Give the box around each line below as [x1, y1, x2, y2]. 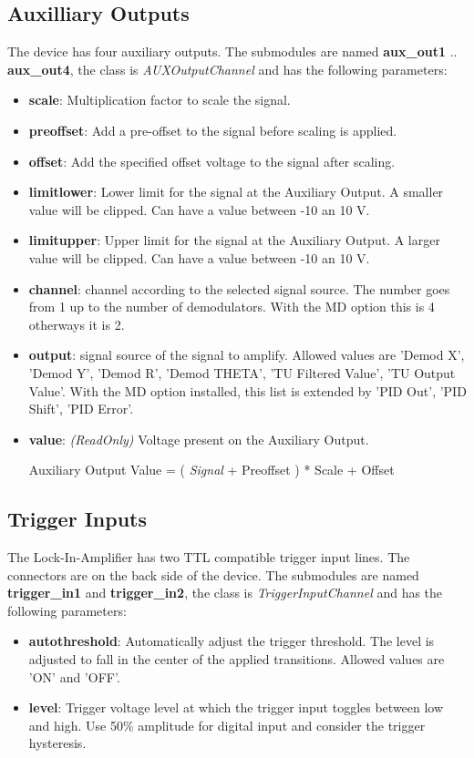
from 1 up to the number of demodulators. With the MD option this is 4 [28, 297, 435, 316]
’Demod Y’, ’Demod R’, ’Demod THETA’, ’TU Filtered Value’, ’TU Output [28, 363, 456, 382]
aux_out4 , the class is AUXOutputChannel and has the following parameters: [7, 59, 448, 78]
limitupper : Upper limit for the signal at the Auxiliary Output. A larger [28, 230, 440, 250]
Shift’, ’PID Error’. [28, 399, 134, 418]
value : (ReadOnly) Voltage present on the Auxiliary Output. [28, 429, 369, 448]
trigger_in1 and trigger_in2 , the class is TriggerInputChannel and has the [7, 583, 443, 602]
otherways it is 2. [28, 314, 125, 333]
